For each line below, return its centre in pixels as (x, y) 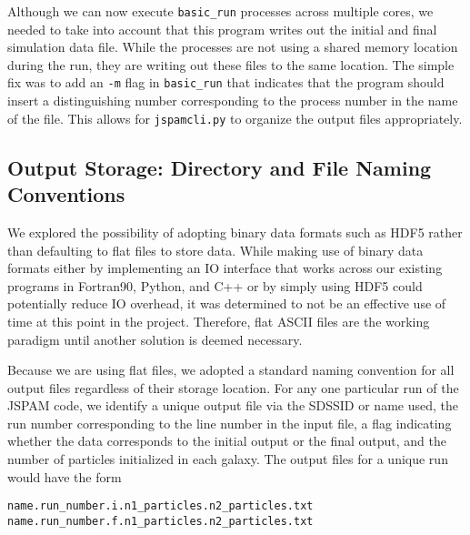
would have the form (65, 476)
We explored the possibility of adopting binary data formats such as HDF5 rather (235, 232)
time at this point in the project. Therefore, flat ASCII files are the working (219, 321)
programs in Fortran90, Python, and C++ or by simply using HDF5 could (215, 285)
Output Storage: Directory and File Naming (220, 167)
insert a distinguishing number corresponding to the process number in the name (233, 101)
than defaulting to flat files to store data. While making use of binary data (215, 250)
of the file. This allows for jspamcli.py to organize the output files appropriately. (235, 118)
